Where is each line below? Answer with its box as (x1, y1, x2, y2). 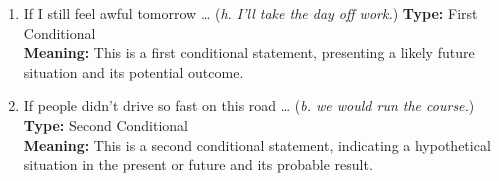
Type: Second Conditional (23, 114, 188, 135)
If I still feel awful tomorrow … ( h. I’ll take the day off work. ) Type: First (23, 3, 478, 23)
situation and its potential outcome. (23, 61, 244, 82)
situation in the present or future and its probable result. (23, 154, 373, 175)
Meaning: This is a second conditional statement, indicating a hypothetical (23, 134, 491, 155)
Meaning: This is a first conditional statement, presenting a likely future (23, 42, 475, 63)
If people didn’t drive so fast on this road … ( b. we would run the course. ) (23, 95, 475, 116)
